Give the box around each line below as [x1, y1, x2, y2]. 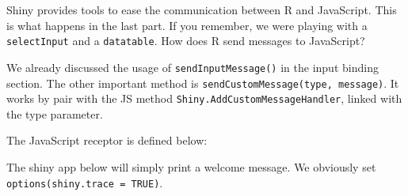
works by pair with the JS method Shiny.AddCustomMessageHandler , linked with [6, 90, 402, 107]
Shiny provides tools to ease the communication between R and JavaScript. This [6, 2, 397, 17]
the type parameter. [6, 105, 103, 122]
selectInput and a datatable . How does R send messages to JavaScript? [6, 32, 365, 49]
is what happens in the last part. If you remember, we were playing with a [6, 17, 368, 33]
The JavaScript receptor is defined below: [6, 132, 208, 149]
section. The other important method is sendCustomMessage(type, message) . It [6, 74, 399, 91]
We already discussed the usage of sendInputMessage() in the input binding [6, 58, 379, 75]
